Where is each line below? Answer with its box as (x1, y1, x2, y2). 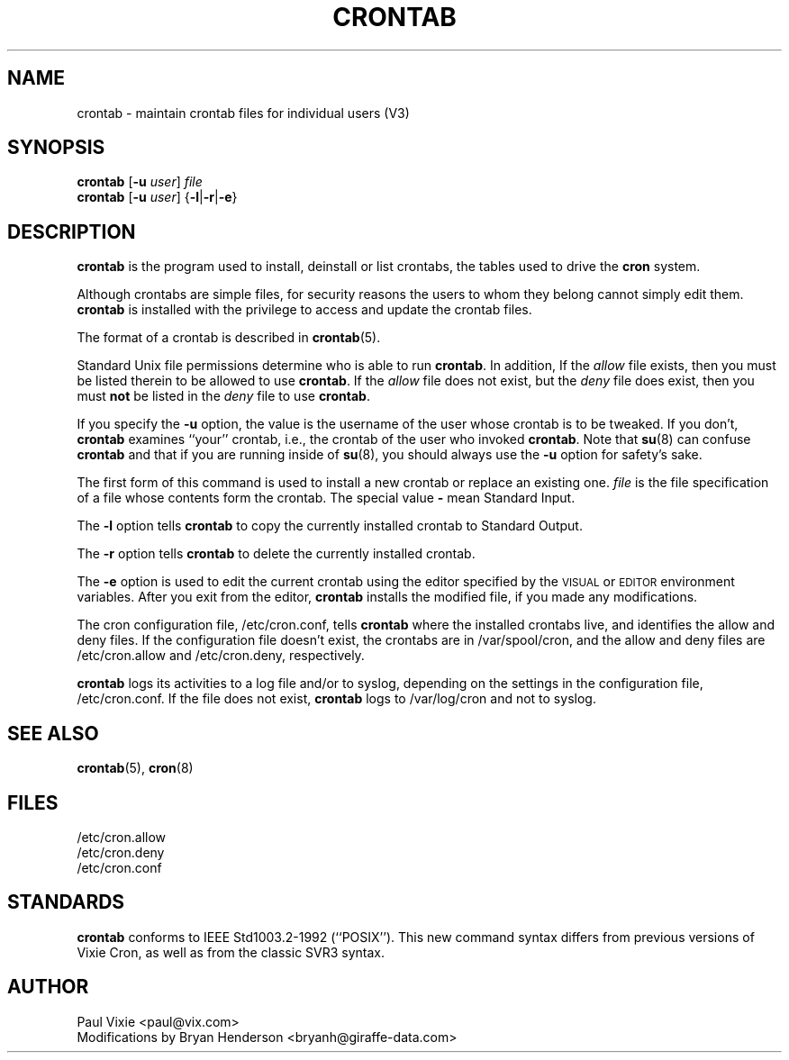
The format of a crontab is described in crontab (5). (77, 330, 381, 346)
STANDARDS (7, 891, 125, 914)
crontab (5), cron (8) (77, 760, 194, 776)
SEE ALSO (7, 721, 99, 745)
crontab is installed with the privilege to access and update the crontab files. (77, 302, 532, 318)
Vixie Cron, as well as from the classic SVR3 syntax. (77, 944, 385, 960)
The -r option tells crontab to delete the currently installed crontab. (77, 546, 476, 562)
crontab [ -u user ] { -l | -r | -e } (77, 189, 238, 205)
